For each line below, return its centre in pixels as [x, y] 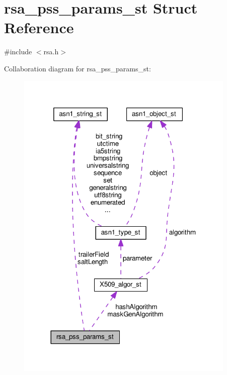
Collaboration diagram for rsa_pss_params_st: [78, 68]
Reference [39, 27]
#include [18, 52]
